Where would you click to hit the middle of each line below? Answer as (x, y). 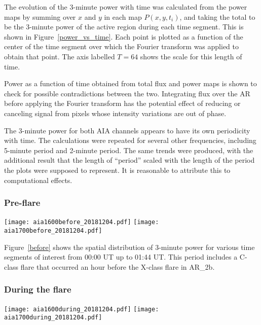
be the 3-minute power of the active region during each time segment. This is (124, 27)
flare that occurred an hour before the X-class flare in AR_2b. (118, 266)
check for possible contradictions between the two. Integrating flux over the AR (127, 93)
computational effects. (38, 180)
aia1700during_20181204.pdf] (53, 318)
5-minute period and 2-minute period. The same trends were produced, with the (129, 150)
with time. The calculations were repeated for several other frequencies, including (130, 140)
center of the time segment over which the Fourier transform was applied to (122, 46)
